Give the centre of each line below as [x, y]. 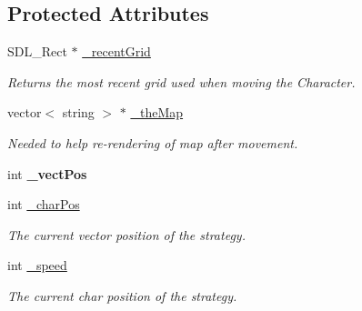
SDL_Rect [37, 51]
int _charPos [44, 204]
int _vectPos [47, 173]
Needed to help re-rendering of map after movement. [153, 142]
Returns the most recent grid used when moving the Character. [181, 81]
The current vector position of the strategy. [126, 234]
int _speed [37, 265]
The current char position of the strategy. [122, 295]
